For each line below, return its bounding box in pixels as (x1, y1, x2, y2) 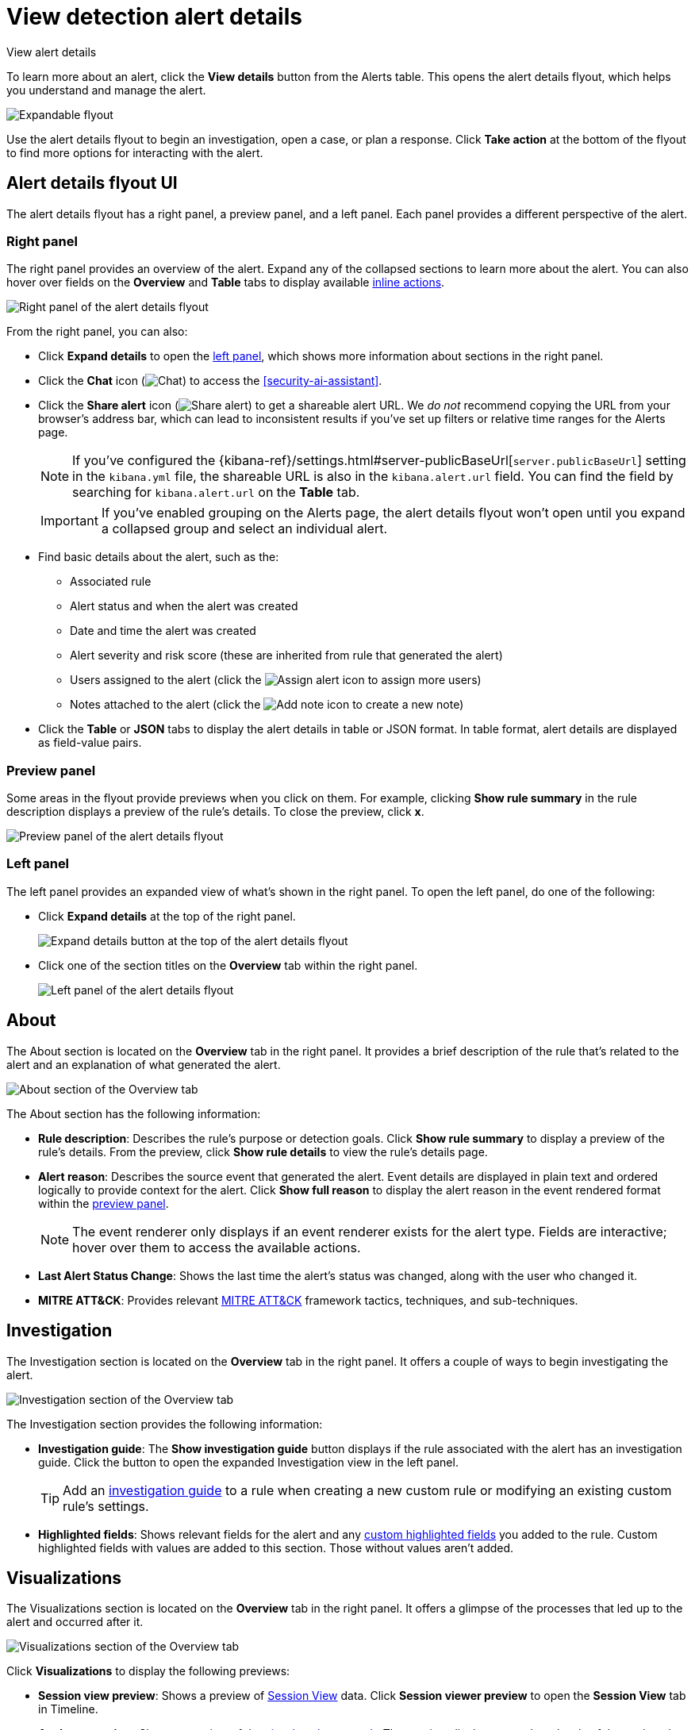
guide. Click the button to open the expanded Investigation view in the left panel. (38, 1455, 459, 1469)
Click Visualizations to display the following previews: (6, 1664, 290, 1678)
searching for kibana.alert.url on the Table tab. (72, 484, 360, 501)
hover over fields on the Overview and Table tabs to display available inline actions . (6, 275, 445, 290)
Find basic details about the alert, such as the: (38, 550, 279, 564)
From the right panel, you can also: (6, 325, 188, 339)
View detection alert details (6, 3, 302, 30)
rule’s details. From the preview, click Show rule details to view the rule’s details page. (38, 1144, 488, 1159)
